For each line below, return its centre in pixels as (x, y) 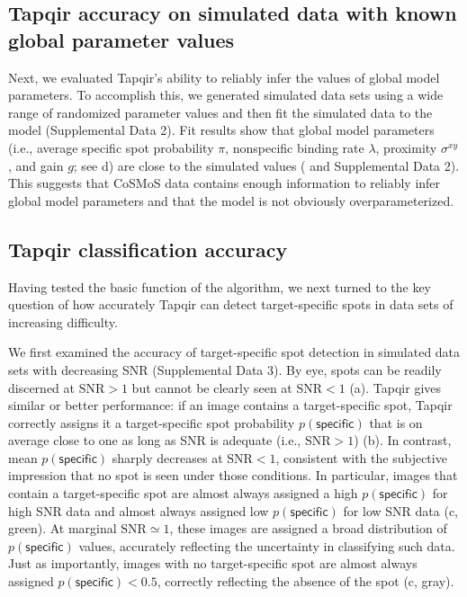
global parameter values (121, 39)
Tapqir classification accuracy (148, 249)
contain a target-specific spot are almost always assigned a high (183, 493)
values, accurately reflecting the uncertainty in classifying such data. (267, 545)
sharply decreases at (167, 457)
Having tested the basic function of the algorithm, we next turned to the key (220, 286)
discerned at (42, 387)
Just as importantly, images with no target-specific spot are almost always (213, 563)
